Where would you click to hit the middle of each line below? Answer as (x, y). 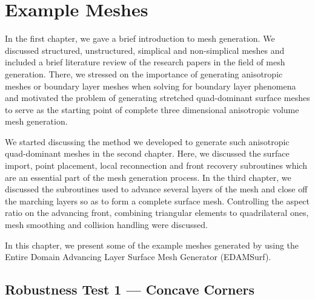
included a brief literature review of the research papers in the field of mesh (145, 62)
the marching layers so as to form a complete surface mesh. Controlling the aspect (157, 201)
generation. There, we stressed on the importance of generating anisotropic (144, 73)
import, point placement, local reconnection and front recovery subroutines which (156, 165)
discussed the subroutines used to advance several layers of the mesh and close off (156, 189)
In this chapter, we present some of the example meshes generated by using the (152, 245)
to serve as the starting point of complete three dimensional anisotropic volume (152, 109)
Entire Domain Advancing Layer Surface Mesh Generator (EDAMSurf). (138, 257)
